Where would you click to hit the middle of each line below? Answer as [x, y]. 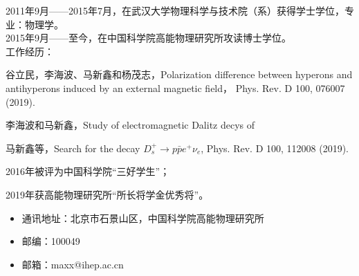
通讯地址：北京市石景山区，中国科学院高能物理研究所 [143, 218]
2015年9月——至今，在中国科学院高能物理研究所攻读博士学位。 [148, 38]
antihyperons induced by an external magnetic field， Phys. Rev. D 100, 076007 [175, 88]
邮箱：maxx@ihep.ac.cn [73, 264]
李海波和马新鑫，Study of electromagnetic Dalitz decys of [130, 125]
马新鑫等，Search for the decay [73, 148]
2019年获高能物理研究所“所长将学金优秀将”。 [107, 194]
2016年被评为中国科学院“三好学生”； [88, 171]
